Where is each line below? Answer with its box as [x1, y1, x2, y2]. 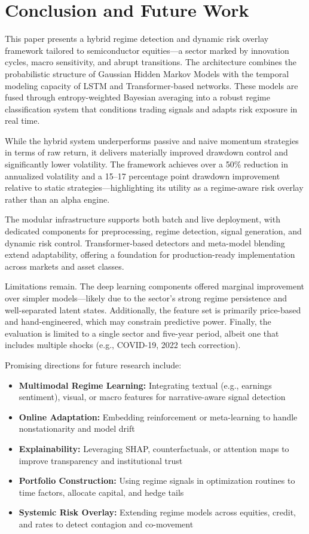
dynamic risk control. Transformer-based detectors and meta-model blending [5, 236, 285, 249]
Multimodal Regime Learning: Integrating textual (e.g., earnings [19, 379, 272, 391]
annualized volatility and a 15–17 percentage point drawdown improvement [5, 169, 280, 182]
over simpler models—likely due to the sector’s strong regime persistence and [5, 292, 287, 304]
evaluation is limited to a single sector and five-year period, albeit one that [5, 326, 279, 339]
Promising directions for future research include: [5, 358, 182, 371]
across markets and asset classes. [5, 260, 124, 272]
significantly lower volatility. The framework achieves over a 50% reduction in [5, 158, 288, 170]
